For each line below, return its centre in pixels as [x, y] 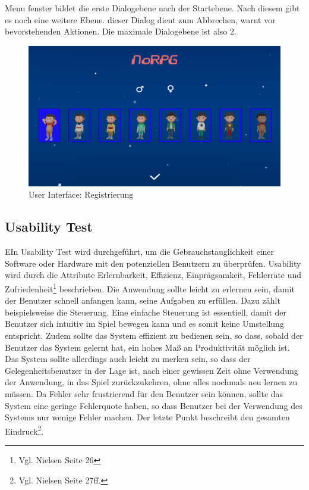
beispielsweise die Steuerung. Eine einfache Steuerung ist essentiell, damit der [146, 312]
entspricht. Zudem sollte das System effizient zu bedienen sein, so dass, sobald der [154, 335]
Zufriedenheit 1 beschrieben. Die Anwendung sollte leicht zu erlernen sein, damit [150, 288]
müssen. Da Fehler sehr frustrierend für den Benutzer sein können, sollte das [144, 393]
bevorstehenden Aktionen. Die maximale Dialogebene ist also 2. [121, 31]
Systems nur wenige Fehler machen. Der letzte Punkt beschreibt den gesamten [147, 417]
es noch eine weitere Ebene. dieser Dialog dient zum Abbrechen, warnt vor [140, 19]
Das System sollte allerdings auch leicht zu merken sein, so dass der [128, 359]
